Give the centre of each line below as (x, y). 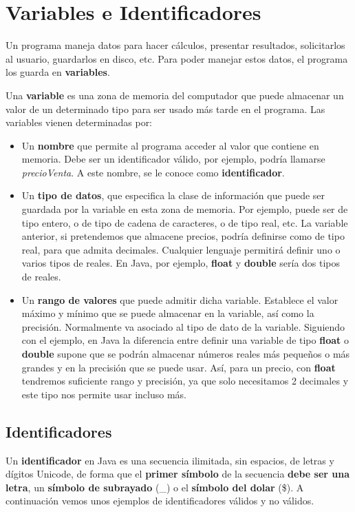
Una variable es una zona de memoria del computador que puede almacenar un (175, 95)
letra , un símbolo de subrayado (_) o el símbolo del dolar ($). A (155, 487)
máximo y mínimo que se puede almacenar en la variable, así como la (168, 313)
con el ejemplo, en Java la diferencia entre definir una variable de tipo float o (185, 340)
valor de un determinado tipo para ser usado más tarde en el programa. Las (165, 109)
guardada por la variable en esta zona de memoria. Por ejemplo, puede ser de (185, 209)
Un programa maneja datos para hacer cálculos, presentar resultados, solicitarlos (175, 45)
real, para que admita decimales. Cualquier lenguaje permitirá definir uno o (181, 249)
